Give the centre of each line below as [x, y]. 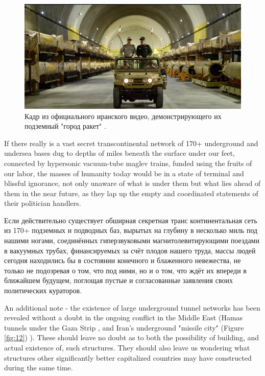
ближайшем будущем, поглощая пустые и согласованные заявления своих [118, 280]
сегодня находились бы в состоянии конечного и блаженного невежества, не [123, 260]
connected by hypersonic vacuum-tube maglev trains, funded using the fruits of [128, 163]
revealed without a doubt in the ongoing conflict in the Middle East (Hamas [124, 318]
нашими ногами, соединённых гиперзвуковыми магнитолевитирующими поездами [132, 240]
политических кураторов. [43, 290]
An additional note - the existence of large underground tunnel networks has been [132, 307]
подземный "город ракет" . [65, 126]
